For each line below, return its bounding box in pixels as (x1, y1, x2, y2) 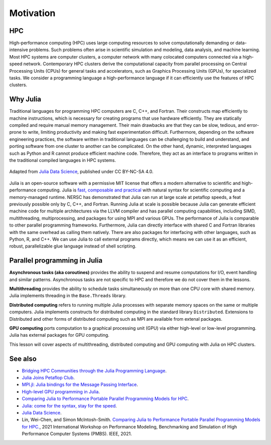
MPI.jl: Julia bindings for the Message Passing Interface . (22, 381, 138, 388)
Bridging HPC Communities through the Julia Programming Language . (22, 367, 167, 373)
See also (9, 354, 37, 363)
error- (246, 122, 259, 128)
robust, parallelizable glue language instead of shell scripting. (9, 243, 137, 249)
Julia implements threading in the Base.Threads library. (9, 293, 126, 299)
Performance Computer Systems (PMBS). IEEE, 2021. (22, 431, 132, 437)
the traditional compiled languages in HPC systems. (9, 157, 116, 163)
